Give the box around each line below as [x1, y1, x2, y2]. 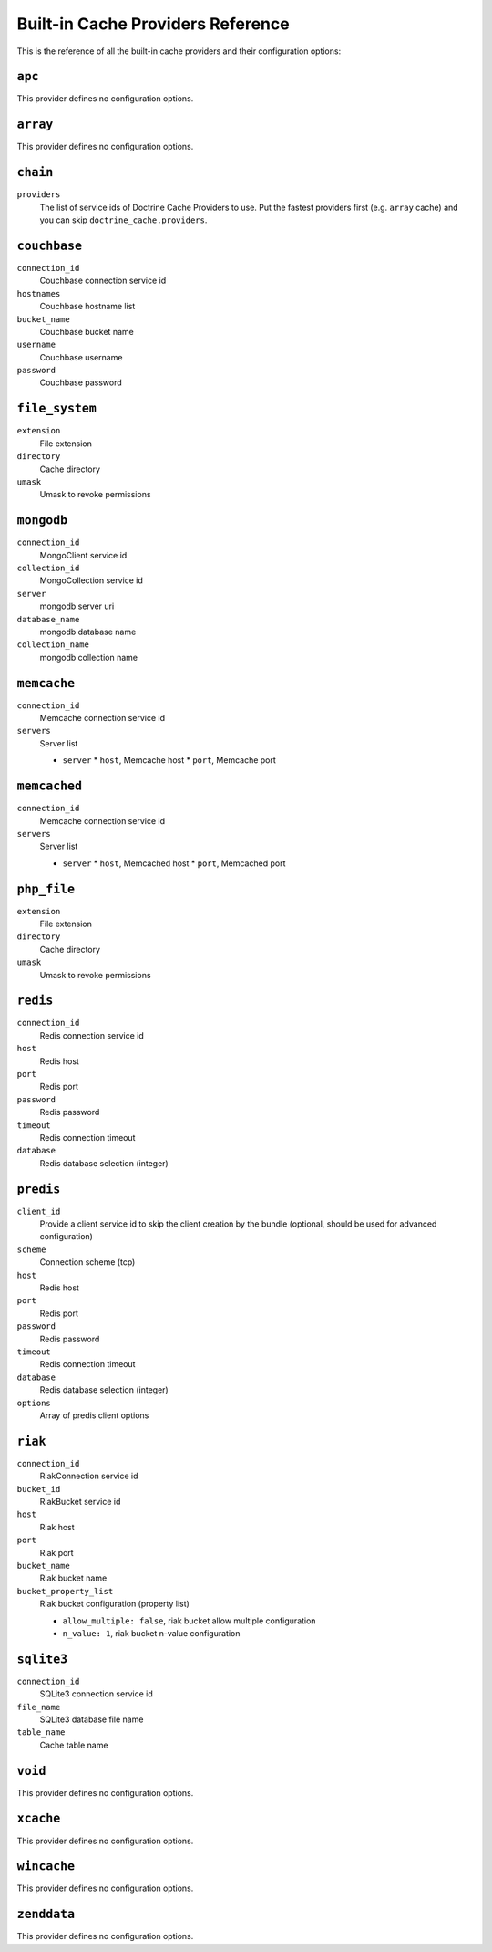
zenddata [16, 1907, 76, 1922]
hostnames [16, 288, 61, 298]
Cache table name [39, 1739, 108, 1750]
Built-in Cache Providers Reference [16, 14, 291, 34]
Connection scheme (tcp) [39, 1257, 136, 1268]
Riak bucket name [39, 1572, 108, 1583]
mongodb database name [39, 626, 137, 637]
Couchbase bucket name [39, 326, 134, 337]
